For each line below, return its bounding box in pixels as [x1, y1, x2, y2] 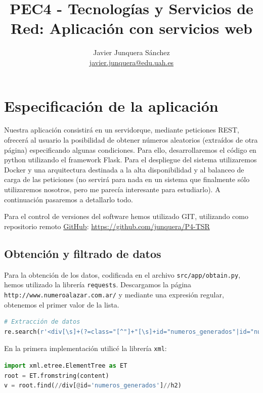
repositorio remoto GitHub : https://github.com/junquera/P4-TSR [4, 221, 210, 231]
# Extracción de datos [4, 318, 80, 326]
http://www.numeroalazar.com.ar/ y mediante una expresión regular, [4, 289, 224, 299]
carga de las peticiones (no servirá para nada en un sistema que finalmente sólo [4, 174, 250, 185]
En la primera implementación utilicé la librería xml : [4, 343, 167, 354]
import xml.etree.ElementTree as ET [4, 362, 127, 369]
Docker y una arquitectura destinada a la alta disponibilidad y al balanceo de [4, 164, 244, 174]
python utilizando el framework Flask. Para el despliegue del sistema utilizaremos [4, 154, 257, 165]
